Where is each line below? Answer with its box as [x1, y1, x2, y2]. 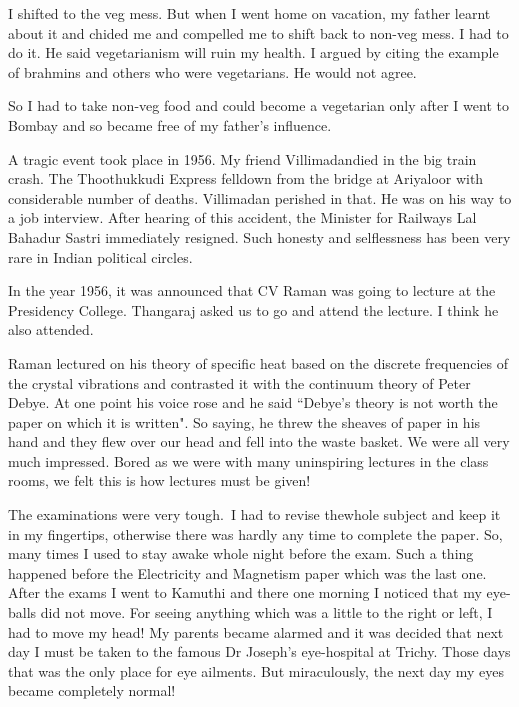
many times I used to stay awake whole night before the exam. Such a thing [8, 543, 474, 564]
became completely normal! [8, 680, 176, 701]
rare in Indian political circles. [8, 246, 193, 267]
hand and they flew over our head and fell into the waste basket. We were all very [8, 431, 510, 452]
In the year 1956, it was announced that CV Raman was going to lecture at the [8, 280, 496, 301]
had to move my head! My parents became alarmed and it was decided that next [8, 621, 504, 642]
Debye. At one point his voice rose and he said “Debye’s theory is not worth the [8, 392, 498, 413]
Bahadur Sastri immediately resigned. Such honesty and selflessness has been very [8, 226, 511, 247]
